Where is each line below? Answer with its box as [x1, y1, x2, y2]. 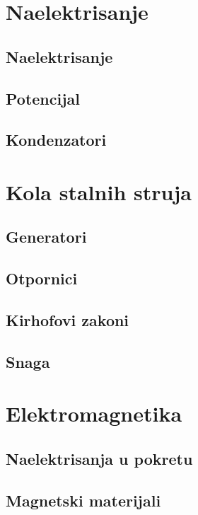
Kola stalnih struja [6, 177, 192, 206]
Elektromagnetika [6, 399, 182, 428]
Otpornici [6, 267, 78, 289]
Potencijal [6, 87, 81, 109]
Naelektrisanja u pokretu [6, 447, 193, 469]
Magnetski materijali [6, 489, 161, 511]
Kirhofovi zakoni [6, 309, 129, 331]
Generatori [6, 226, 87, 248]
